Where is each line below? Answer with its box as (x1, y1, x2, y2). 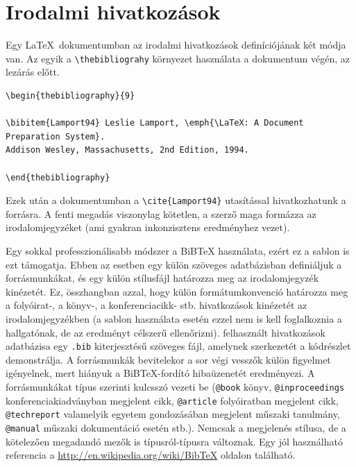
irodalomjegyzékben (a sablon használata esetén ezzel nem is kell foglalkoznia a (6, 311, 342, 325)
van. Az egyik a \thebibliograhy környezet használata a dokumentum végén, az (6, 51, 350, 65)
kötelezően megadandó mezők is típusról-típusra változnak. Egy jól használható (6, 434, 343, 448)
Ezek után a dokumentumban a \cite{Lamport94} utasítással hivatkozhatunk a (6, 193, 346, 207)
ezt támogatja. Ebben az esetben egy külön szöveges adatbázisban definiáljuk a (6, 257, 342, 271)
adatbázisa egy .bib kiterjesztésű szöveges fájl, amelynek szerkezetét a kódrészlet (6, 339, 351, 353)
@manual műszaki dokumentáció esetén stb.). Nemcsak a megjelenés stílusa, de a (6, 420, 346, 434)
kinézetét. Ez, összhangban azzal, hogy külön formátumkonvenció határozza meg (6, 284, 348, 298)
